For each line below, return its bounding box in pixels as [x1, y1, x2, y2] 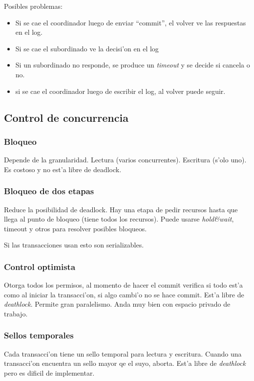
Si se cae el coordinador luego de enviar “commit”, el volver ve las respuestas [15, 17, 246, 27]
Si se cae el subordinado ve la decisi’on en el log [15, 43, 159, 53]
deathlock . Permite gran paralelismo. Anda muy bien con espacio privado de [4, 299, 231, 309]
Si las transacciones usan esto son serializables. [4, 240, 144, 250]
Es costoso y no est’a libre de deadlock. [4, 164, 122, 174]
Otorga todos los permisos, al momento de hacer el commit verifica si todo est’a [4, 280, 243, 290]
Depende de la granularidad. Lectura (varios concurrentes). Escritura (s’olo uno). [4, 155, 247, 165]
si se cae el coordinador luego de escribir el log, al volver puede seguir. [15, 86, 226, 96]
